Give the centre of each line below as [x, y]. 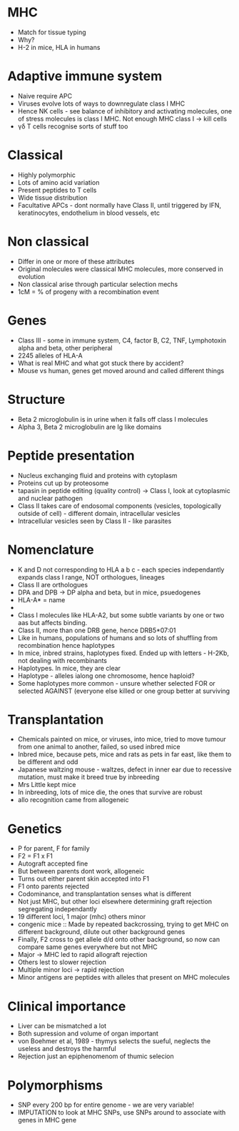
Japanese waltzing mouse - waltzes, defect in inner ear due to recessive [124, 770]
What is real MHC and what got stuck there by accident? [101, 363]
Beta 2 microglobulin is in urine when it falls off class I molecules [113, 419]
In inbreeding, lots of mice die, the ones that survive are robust [110, 792]
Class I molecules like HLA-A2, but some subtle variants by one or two [121, 615]
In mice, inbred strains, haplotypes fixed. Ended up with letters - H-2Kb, [123, 653]
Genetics [35, 829]
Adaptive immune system [85, 76]
